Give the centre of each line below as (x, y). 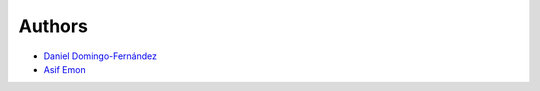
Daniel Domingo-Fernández (100, 56)
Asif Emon (64, 69)
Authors (53, 26)
